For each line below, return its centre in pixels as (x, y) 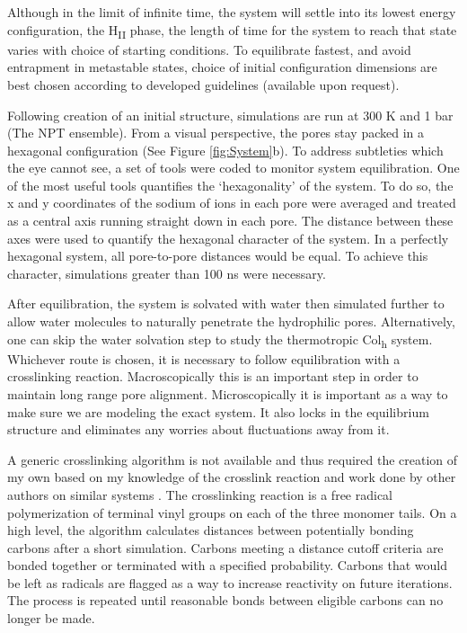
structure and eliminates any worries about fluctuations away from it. (198, 429)
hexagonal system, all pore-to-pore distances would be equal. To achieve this (218, 256)
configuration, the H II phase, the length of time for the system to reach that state (232, 31)
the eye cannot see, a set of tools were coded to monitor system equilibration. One (233, 168)
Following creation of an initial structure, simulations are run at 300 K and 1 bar (230, 115)
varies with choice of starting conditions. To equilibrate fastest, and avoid (209, 49)
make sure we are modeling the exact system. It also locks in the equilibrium (218, 411)
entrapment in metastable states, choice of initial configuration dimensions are (222, 67)
